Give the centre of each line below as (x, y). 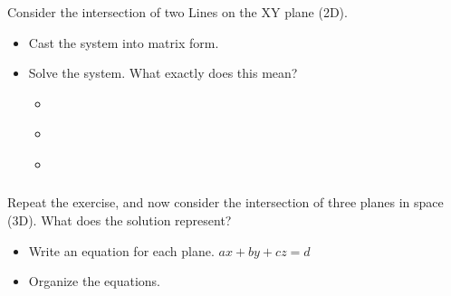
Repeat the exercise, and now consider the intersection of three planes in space (225, 202)
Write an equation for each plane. (121, 250)
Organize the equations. (94, 281)
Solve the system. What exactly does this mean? (163, 73)
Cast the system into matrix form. (124, 42)
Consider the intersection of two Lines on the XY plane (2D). (178, 11)
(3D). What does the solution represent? (120, 220)
